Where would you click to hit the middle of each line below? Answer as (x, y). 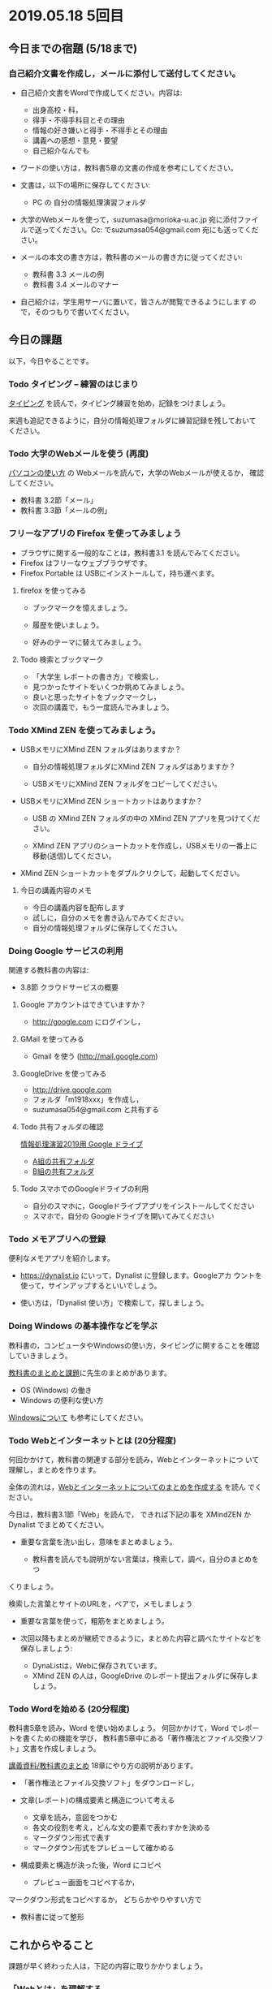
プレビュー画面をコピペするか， (86, 1883)
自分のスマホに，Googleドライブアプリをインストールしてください (143, 1206)
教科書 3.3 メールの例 (68, 274)
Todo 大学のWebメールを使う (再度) (79, 453)
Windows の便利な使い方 (62, 1400)
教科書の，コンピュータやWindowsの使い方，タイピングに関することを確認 (134, 1345)
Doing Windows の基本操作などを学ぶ (83, 1326)
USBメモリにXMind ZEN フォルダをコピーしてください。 (127, 783)
